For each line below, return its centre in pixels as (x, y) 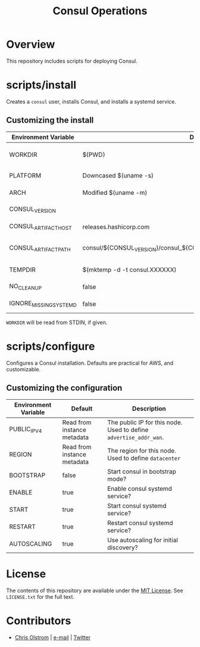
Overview (31, 44)
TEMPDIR (22, 269)
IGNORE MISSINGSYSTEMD (43, 304)
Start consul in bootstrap (142, 471)
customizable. (23, 369)
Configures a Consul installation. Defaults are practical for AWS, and (90, 363)
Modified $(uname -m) (115, 192)
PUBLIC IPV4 (26, 430)
